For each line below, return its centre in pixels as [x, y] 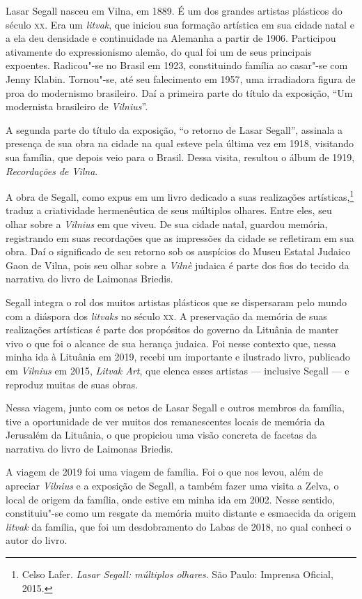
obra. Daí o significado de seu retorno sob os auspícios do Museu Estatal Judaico [178, 251]
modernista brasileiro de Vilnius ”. [77, 106]
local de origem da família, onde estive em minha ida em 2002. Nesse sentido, [171, 499]
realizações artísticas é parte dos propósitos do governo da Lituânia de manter [172, 329]
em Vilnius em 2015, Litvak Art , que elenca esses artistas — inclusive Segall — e [178, 370]
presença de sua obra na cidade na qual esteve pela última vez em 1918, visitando [180, 143]
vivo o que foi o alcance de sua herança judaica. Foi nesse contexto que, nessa [171, 343]
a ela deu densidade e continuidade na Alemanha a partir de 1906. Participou [171, 38]
